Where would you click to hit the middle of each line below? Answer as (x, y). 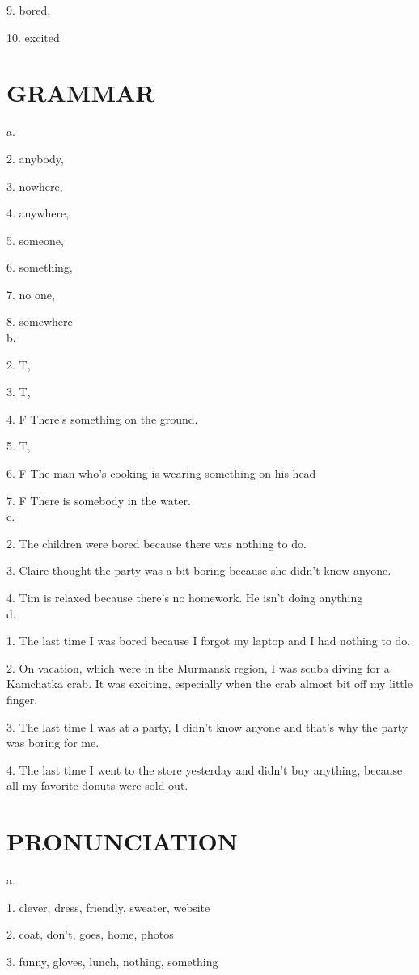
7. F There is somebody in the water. (99, 500)
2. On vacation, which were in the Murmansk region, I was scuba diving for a (198, 667)
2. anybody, (35, 158)
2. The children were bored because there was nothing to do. (157, 543)
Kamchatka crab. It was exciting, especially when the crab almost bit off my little (209, 684)
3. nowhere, (35, 186)
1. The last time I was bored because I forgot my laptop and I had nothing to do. (209, 641)
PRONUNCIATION (122, 841)
